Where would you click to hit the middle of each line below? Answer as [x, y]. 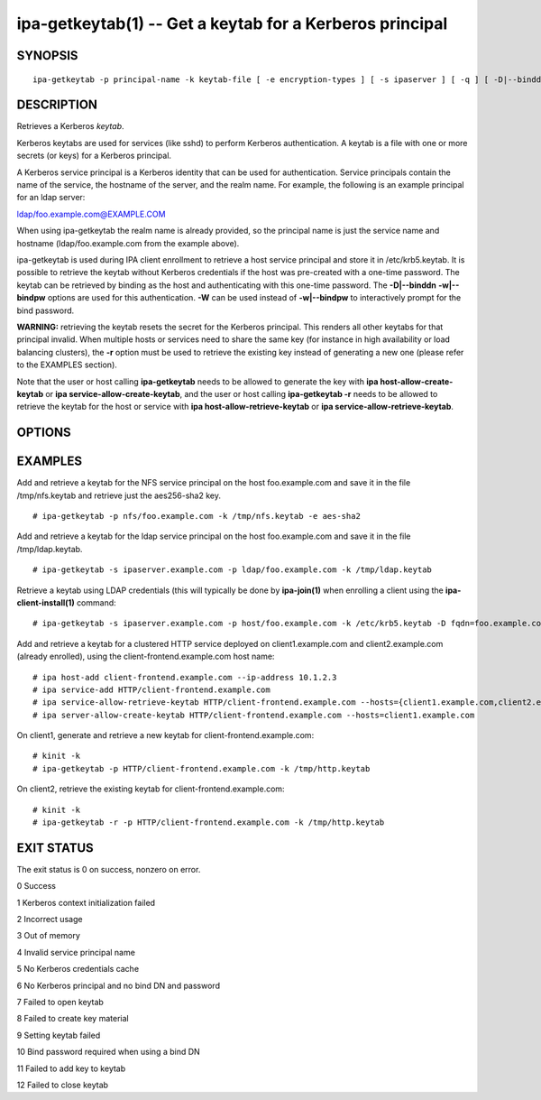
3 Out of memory [49, 936]
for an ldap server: [51, 198]
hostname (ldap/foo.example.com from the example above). [128, 243]
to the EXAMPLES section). [67, 365]
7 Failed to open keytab [60, 1003]
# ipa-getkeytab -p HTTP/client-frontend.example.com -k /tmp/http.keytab [202, 768]
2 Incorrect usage [50, 920]
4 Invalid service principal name [76, 952]
